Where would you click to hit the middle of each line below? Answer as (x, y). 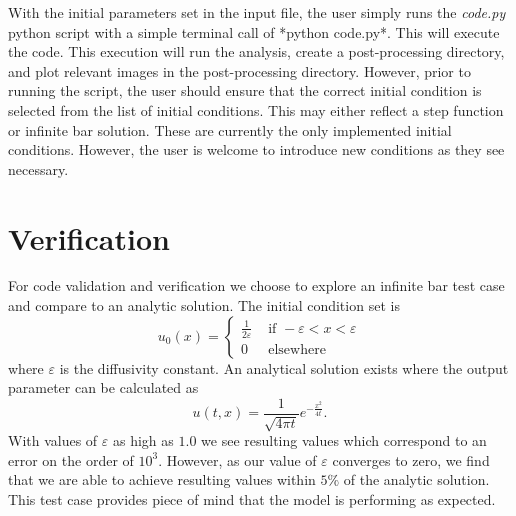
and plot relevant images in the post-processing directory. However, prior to (239, 70)
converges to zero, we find (411, 459)
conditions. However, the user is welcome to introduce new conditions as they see (256, 149)
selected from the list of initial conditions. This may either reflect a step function (256, 109)
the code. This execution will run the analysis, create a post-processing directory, (256, 51)
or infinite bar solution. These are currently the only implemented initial (230, 129)
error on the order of (71, 459)
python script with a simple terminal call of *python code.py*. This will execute (254, 31)
